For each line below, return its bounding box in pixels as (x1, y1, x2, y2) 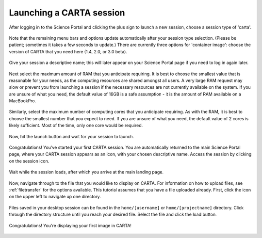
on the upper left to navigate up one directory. (9, 194, 101, 200)
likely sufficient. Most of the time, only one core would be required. (9, 123, 143, 128)
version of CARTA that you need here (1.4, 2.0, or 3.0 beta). (9, 48, 127, 54)
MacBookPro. (9, 98, 36, 104)
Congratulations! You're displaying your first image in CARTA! (9, 222, 132, 228)
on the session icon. (9, 158, 49, 164)
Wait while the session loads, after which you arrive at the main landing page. (9, 169, 164, 175)
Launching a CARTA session (9, 7, 125, 18)
